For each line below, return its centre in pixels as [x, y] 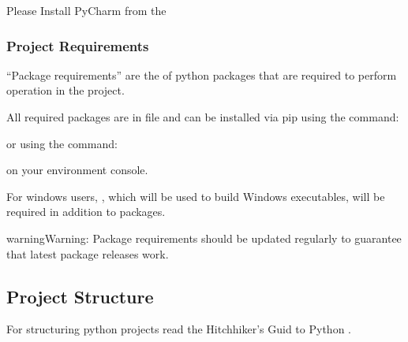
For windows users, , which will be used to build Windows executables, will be [196, 196]
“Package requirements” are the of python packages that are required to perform [202, 74]
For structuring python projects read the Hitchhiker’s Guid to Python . [179, 329]
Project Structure [80, 296]
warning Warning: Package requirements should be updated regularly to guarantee [204, 238]
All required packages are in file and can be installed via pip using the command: [203, 117]
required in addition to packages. [86, 212]
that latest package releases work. [88, 253]
